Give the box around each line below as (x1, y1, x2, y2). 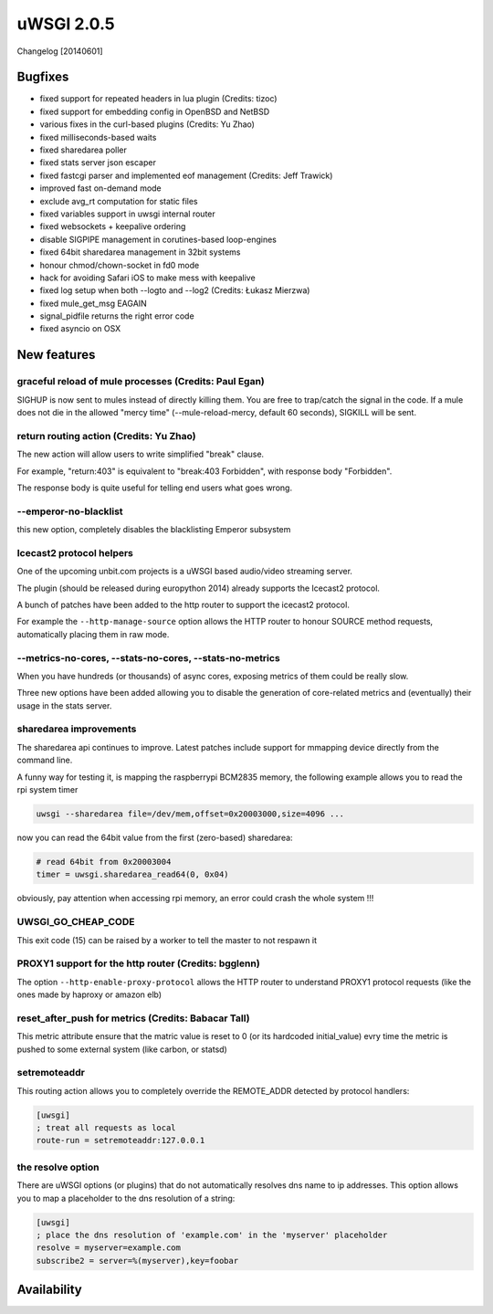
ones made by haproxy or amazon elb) (16, 989, 163, 1000)
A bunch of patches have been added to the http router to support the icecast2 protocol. (16, 599, 351, 611)
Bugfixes (16, 69, 69, 85)
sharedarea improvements (16, 722, 137, 735)
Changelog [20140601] (16, 46, 104, 57)
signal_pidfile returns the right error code (39, 310, 195, 321)
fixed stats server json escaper (39, 157, 157, 168)
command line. (16, 754, 73, 766)
